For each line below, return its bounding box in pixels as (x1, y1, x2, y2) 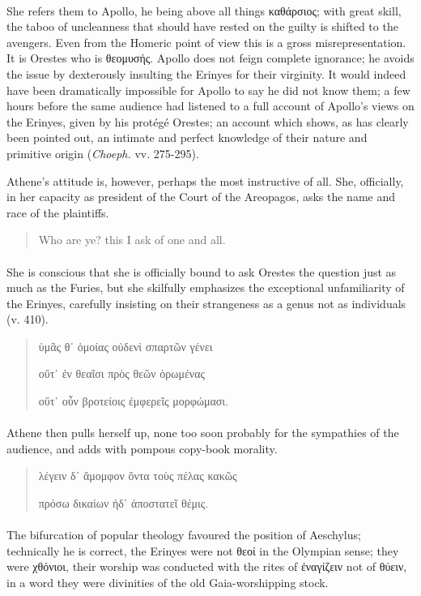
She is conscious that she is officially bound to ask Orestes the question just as (6, 263, 397, 280)
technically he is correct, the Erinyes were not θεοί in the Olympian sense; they (6, 542, 399, 559)
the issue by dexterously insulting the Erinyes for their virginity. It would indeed (6, 65, 406, 82)
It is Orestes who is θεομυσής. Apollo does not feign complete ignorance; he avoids (6, 49, 415, 66)
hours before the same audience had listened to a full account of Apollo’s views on (6, 97, 415, 114)
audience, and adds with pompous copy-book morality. (6, 439, 278, 457)
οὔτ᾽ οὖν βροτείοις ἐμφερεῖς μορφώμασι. (38, 392, 228, 409)
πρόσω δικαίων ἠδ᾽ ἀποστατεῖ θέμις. (38, 495, 209, 512)
